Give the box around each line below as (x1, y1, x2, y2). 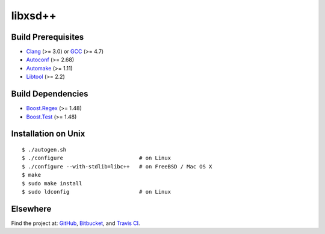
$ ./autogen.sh (22, 146, 67, 153)
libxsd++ (11, 9, 57, 22)
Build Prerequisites (11, 32, 84, 42)
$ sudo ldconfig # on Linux (22, 188, 172, 195)
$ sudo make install (22, 180, 82, 186)
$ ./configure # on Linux (22, 155, 172, 162)
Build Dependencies (11, 89, 88, 99)
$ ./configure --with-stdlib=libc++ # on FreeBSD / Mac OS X (22, 163, 212, 170)
